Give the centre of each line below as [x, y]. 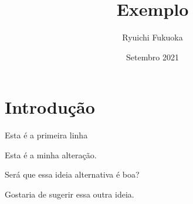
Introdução [50, 107]
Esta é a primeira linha [46, 135]
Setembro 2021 [153, 57]
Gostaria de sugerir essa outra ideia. [70, 194]
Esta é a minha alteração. [51, 154]
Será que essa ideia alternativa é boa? [72, 174]
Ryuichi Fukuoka [153, 37]
